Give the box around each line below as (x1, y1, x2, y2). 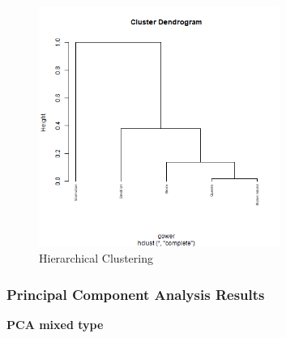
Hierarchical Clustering (39, 250, 153, 267)
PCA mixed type (6, 316, 104, 333)
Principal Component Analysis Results (6, 284, 265, 304)
